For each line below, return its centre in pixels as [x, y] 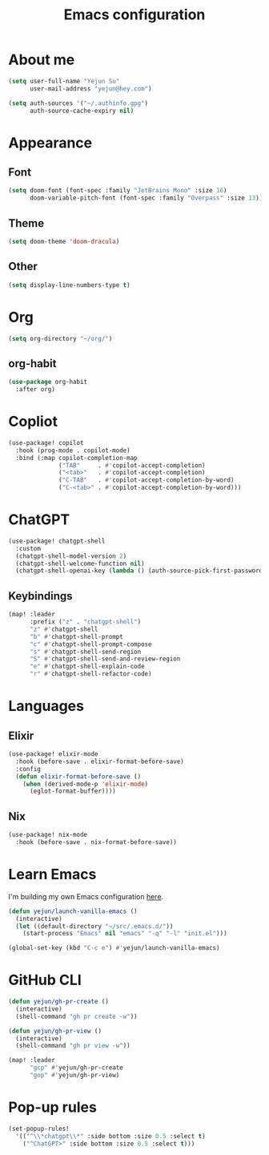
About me [42, 60]
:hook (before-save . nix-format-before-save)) [96, 842]
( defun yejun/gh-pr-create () [59, 1002]
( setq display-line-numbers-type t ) [69, 285]
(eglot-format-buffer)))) [72, 791]
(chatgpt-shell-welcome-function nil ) [80, 563]
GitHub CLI [45, 980]
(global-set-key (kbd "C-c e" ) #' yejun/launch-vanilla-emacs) [114, 948]
